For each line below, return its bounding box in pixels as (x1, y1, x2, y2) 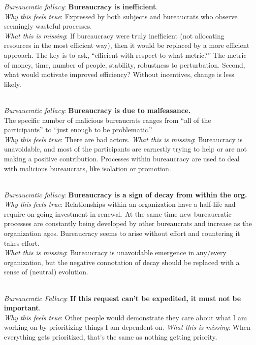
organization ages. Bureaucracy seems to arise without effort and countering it (4, 228, 240, 238)
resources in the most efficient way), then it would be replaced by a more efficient (4, 40, 250, 50)
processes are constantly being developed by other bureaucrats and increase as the (4, 218, 252, 229)
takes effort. (4, 237, 40, 248)
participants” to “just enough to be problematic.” (4, 124, 152, 135)
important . (4, 303, 41, 313)
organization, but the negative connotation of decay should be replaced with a (4, 257, 240, 267)
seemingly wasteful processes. (4, 21, 92, 31)
